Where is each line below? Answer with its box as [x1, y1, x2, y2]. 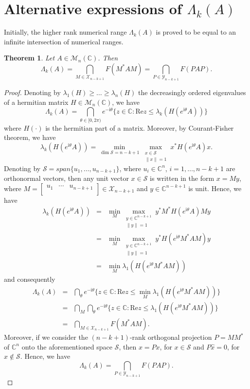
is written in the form [150, 173, 214, 183]
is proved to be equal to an [156, 27, 236, 37]
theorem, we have [4, 132, 56, 142]
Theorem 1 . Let [4, 53, 55, 63]
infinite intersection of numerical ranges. [4, 36, 124, 46]
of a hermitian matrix [4, 97, 69, 107]
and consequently [4, 274, 55, 284]
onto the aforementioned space [21, 341, 113, 351]
